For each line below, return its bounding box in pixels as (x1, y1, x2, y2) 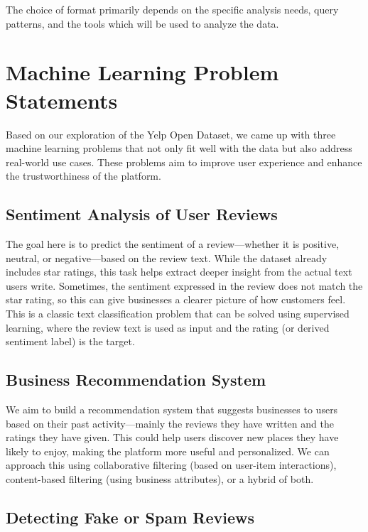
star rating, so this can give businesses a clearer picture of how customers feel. (6, 292, 346, 307)
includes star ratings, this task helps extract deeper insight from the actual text (6, 264, 352, 279)
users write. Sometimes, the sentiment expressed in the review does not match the (6, 278, 363, 293)
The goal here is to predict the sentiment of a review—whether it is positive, (6, 237, 340, 251)
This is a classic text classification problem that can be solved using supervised (6, 306, 350, 321)
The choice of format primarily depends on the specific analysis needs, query (6, 2, 339, 16)
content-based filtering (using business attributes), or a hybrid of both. (6, 472, 314, 486)
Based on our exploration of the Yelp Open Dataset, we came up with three (6, 126, 336, 141)
